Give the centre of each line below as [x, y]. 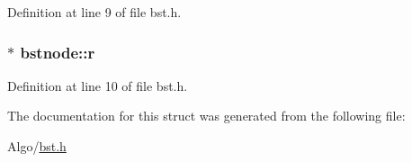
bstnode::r [58, 52]
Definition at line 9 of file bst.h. [94, 12]
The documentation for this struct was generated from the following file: [206, 116]
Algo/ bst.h [37, 146]
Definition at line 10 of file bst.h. [98, 85]
